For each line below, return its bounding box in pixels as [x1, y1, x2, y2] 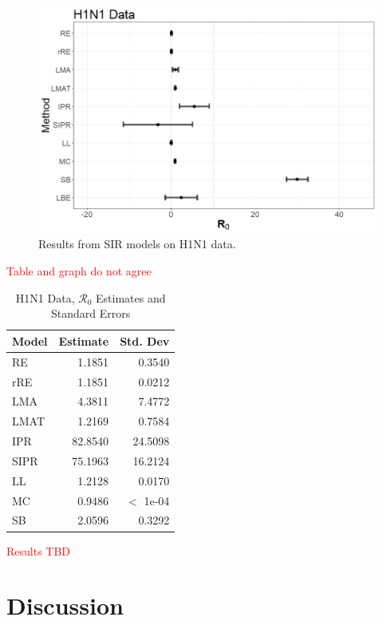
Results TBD [6, 542, 71, 559]
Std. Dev [120, 332, 170, 349]
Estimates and [96, 289, 166, 306]
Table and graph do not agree [6, 263, 152, 279]
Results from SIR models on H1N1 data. [38, 235, 236, 252]
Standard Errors [51, 305, 131, 322]
